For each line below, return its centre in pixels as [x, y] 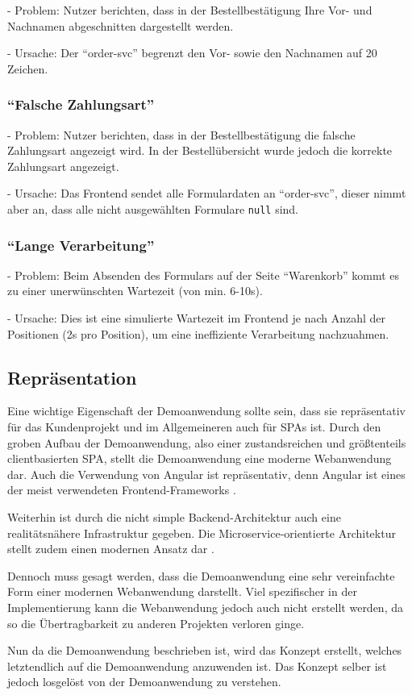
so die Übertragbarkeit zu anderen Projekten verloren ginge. [156, 623]
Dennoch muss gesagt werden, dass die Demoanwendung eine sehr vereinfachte [201, 575]
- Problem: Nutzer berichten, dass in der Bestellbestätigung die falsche [181, 134]
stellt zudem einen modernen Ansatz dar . [111, 549]
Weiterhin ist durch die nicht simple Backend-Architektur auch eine [174, 516]
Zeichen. [28, 68]
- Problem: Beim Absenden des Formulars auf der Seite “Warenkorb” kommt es [204, 275]
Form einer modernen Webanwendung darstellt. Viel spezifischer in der [182, 591]
